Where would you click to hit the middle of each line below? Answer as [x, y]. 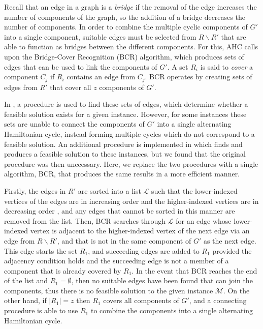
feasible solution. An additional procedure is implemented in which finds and [123, 144]
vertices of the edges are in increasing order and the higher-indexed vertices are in [131, 201]
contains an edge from [101, 77]
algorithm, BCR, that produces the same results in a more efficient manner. [122, 174]
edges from [21, 87]
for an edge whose [204, 220]
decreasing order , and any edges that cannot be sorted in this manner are [120, 211]
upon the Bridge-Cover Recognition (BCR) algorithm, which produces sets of [124, 56]
